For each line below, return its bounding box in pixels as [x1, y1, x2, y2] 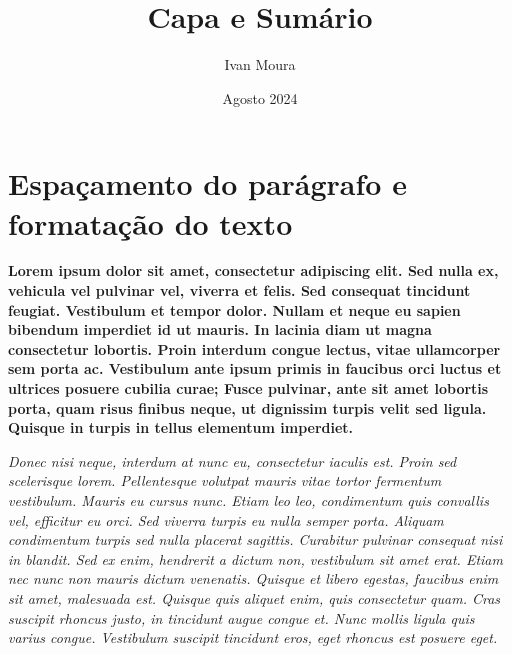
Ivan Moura [224, 54, 296, 75]
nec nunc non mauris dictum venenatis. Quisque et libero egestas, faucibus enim [8, 568, 499, 589]
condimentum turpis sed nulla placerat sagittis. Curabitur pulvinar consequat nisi [8, 529, 503, 550]
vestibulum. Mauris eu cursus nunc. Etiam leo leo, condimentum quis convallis [8, 489, 489, 510]
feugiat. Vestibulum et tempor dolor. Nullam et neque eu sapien [8, 299, 461, 320]
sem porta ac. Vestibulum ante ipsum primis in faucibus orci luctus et [8, 358, 502, 379]
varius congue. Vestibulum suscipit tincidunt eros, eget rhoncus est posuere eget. [8, 627, 498, 648]
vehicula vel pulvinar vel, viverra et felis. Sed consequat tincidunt [8, 280, 471, 301]
